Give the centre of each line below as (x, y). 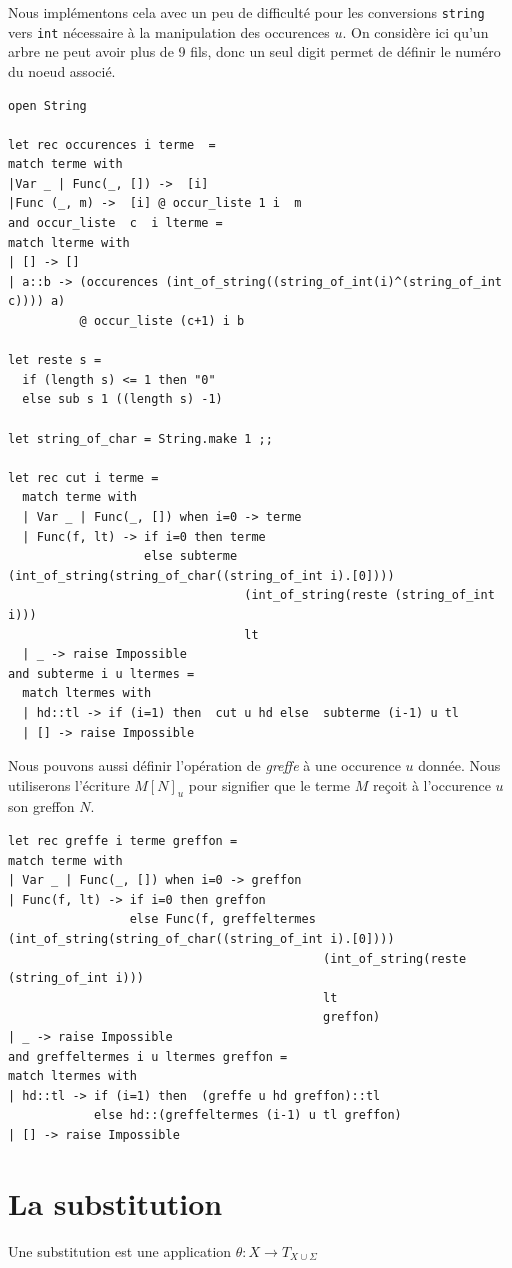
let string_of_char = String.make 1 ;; (140, 438)
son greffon (41, 806)
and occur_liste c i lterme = (115, 223)
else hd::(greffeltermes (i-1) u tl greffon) (247, 1115)
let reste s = (55, 360)
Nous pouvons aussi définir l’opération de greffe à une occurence (204, 765)
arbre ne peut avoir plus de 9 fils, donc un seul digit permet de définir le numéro (254, 51)
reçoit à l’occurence (431, 784)
